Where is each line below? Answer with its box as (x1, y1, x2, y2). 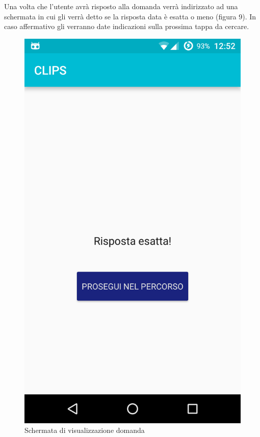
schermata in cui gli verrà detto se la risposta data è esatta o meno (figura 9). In (4, 11, 256, 21)
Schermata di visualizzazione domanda (24, 425, 145, 435)
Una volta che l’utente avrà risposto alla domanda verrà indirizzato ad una (4, 1, 238, 11)
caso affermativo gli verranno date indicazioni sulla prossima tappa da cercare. (4, 21, 249, 32)
